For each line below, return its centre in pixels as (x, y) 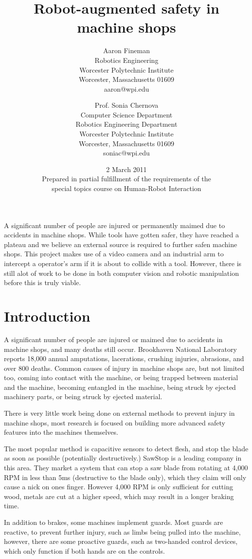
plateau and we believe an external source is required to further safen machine (121, 244)
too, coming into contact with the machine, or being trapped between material (121, 377)
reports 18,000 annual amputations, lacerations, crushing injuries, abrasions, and (124, 358)
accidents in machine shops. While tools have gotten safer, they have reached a (122, 235)
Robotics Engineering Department (126, 124)
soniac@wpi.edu (126, 153)
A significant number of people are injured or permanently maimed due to (115, 225)
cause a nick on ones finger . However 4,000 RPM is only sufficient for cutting (118, 487)
